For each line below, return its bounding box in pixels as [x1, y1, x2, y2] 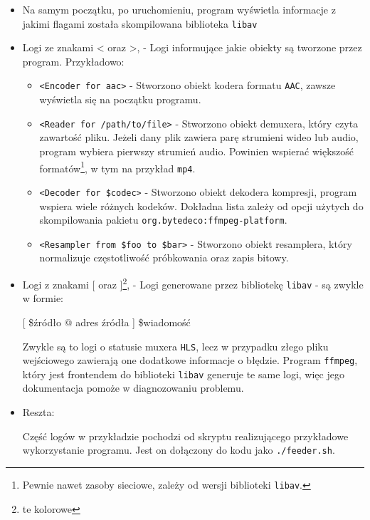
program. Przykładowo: [22, 53, 125, 68]
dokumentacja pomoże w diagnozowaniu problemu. [22, 380, 244, 395]
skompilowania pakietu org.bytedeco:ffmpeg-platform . [39, 212, 287, 227]
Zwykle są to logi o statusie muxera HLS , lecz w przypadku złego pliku [22, 338, 329, 353]
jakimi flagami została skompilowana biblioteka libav [22, 16, 258, 31]
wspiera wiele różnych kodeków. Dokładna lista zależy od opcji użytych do [39, 198, 364, 213]
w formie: [22, 291, 64, 306]
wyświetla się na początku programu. [39, 92, 201, 107]
